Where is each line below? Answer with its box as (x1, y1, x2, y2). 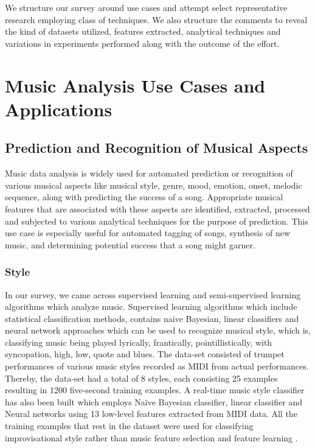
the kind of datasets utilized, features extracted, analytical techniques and (5, 25, 281, 38)
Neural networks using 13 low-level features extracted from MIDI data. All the (5, 407, 297, 420)
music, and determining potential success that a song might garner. (5, 238, 255, 251)
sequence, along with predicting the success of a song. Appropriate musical (5, 191, 283, 203)
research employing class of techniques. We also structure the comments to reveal (5, 13, 308, 26)
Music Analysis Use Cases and (5, 72, 266, 97)
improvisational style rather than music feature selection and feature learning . (5, 431, 298, 444)
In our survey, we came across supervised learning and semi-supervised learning (5, 288, 301, 301)
